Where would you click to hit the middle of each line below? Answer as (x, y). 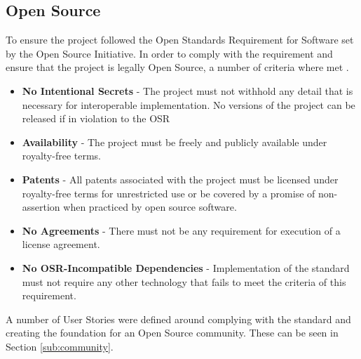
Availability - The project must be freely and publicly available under (175, 142)
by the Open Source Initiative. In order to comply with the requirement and (169, 53)
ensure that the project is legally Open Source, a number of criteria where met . (177, 67)
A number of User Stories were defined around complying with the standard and (178, 319)
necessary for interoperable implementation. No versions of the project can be (189, 104)
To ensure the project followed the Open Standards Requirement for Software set (180, 40)
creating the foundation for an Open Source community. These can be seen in (172, 333)
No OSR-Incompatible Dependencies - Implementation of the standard (186, 267)
